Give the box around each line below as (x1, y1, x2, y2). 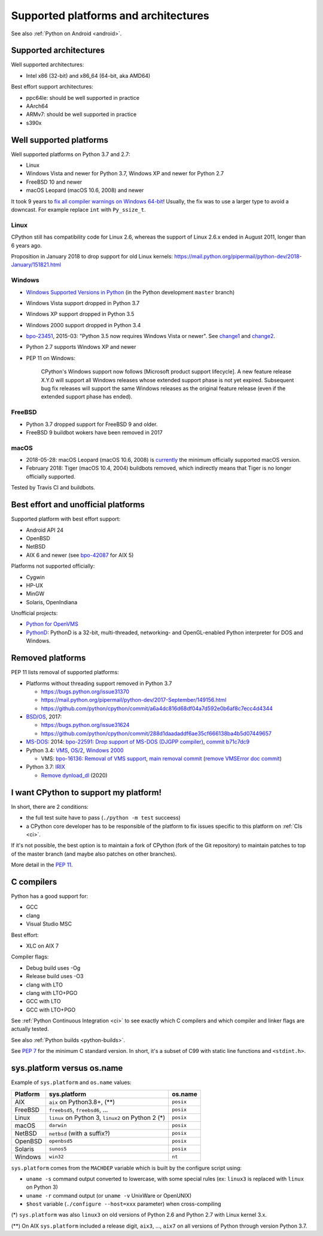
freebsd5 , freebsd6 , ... (48, 1106, 108, 1114)
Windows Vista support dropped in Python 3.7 (26, 299, 140, 306)
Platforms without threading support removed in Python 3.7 (26, 680, 172, 687)
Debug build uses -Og (26, 964, 81, 972)
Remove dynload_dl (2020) (41, 772, 108, 779)
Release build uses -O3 (26, 973, 84, 980)
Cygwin (26, 573, 45, 580)
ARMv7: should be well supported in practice (26, 111, 137, 118)
